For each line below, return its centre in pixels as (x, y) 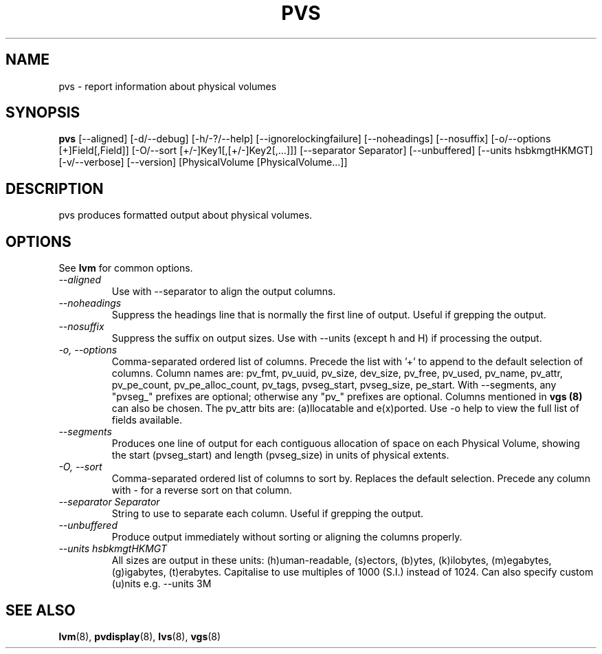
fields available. (147, 420)
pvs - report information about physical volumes (168, 86)
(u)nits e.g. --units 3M (161, 584)
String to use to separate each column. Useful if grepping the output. (268, 514)
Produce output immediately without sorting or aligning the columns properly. (287, 537)
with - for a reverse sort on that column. (202, 490)
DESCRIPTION (55, 188)
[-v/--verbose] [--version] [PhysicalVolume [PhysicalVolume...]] (203, 162)
